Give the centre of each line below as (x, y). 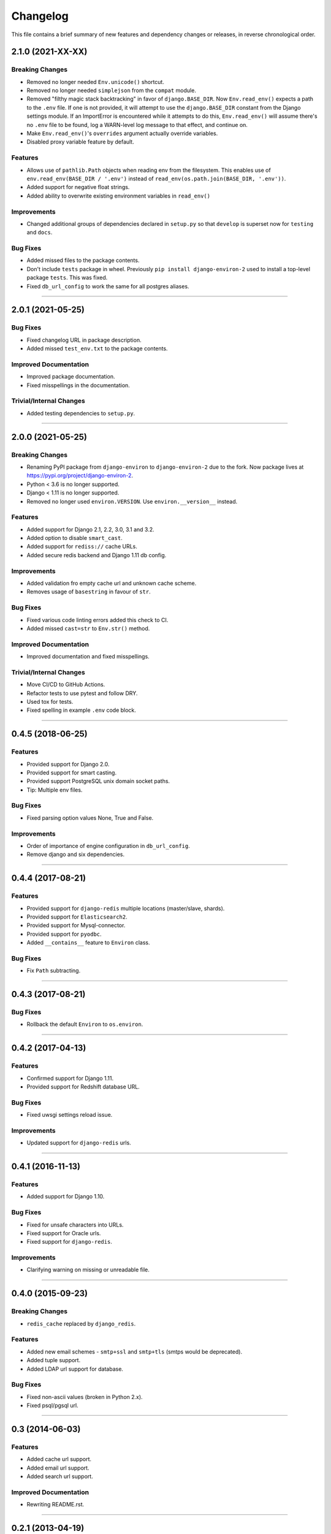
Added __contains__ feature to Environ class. (88, 942)
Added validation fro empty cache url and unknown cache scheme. (112, 583)
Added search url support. (60, 1476)
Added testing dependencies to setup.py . (81, 413)
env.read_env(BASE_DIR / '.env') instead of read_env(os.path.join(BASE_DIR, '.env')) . (156, 179)
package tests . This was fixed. (67, 278)
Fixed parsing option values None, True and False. (90, 818)
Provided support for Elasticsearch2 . (77, 917)
